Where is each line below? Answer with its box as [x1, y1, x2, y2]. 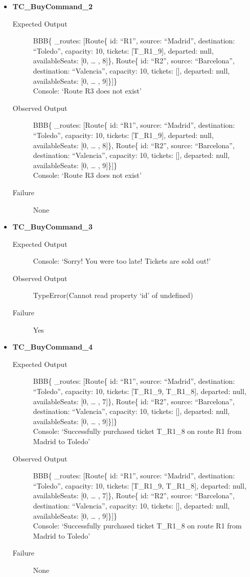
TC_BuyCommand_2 [12, 1, 93, 11]
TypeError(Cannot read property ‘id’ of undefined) [33, 290, 193, 301]
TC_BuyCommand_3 [12, 221, 93, 232]
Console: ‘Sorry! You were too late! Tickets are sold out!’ [33, 256, 211, 266]
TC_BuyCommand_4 [12, 341, 93, 352]
